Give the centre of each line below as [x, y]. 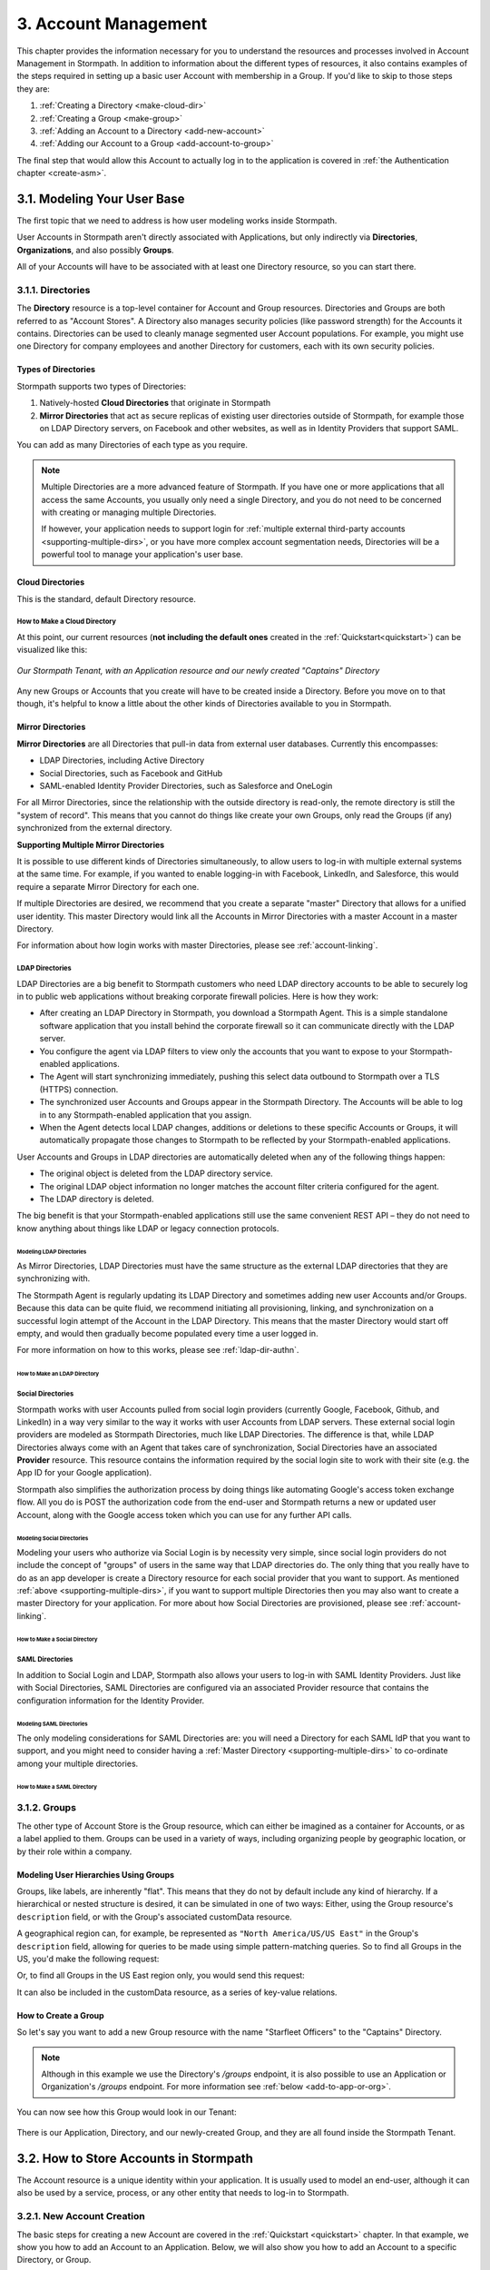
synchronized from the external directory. [94, 828]
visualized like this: [52, 650]
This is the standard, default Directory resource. [107, 598]
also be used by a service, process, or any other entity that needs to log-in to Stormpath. [183, 2193]
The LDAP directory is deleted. [97, 1199]
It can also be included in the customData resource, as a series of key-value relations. [177, 1992]
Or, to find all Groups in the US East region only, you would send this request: [161, 1976]
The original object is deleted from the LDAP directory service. [156, 1174]
